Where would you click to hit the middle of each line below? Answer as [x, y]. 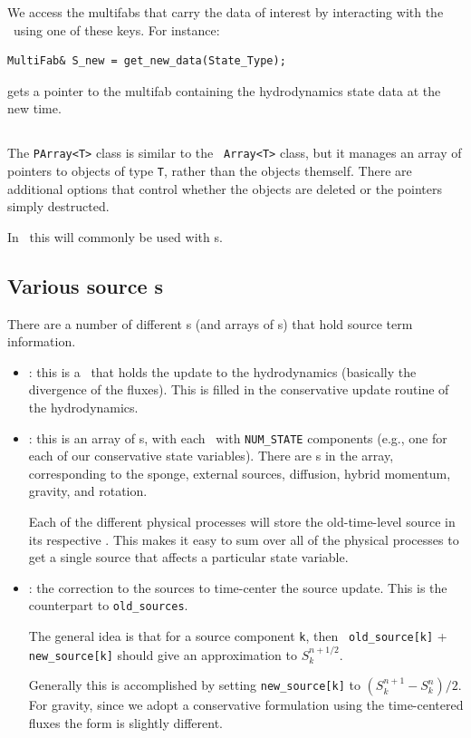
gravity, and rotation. [88, 491]
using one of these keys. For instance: [116, 29]
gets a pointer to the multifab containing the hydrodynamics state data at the [224, 90]
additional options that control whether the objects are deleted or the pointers [225, 188]
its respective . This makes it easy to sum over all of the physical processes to [244, 539]
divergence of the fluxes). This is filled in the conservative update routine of [239, 389]
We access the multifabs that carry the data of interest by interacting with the [226, 12]
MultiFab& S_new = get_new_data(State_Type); [147, 61]
